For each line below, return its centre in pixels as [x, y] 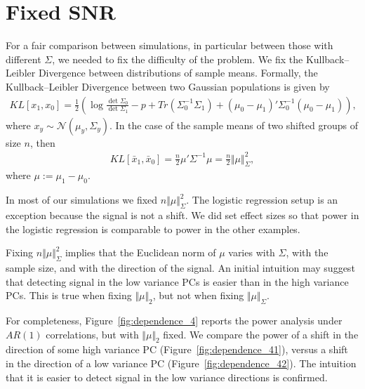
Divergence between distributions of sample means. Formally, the [178, 73]
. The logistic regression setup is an [262, 200]
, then [42, 142]
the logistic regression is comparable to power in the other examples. [153, 229]
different [24, 59]
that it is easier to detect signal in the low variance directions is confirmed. [167, 377]
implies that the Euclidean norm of [140, 252]
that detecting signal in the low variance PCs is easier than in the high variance [177, 281]
